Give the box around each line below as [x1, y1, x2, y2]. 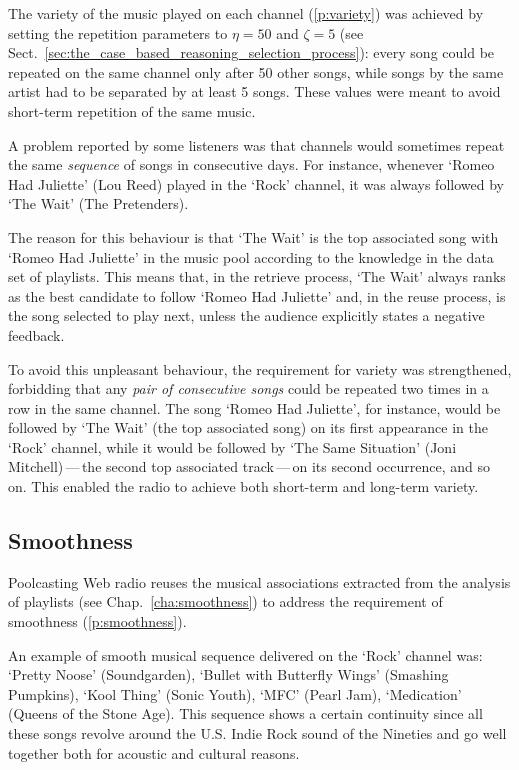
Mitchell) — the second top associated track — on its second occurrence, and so [8, 456, 490, 477]
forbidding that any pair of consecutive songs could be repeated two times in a [8, 378, 489, 399]
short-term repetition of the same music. [8, 100, 256, 121]
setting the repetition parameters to [8, 22, 228, 43]
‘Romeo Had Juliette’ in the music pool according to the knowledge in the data [8, 246, 494, 267]
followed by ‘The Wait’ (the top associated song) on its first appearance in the [8, 417, 488, 438]
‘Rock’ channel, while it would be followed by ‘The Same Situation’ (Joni [8, 436, 457, 457]
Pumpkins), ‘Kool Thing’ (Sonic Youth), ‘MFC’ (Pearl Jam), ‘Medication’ [8, 683, 462, 704]
